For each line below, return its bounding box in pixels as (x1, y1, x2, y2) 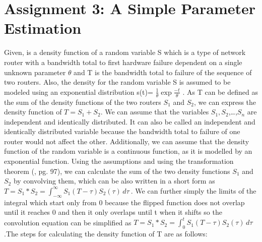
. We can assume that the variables (100, 106, 209, 117)
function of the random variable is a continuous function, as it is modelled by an (4, 146, 252, 156)
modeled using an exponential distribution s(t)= (4, 86, 153, 97)
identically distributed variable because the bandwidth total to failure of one (4, 126, 240, 137)
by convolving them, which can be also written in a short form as (13, 175, 215, 186)
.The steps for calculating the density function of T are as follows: (4, 228, 208, 239)
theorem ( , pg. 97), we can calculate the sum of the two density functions (4, 165, 230, 176)
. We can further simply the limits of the (130, 185, 256, 196)
